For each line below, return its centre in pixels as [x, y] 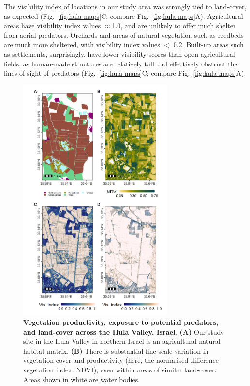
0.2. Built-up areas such [208, 44]
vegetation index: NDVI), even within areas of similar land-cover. [120, 369]
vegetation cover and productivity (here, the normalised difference [121, 360]
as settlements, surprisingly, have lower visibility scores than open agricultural [119, 54]
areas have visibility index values [52, 25]
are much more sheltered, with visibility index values [82, 44]
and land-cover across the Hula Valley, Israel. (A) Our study [124, 331]
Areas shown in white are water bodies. [82, 379]
